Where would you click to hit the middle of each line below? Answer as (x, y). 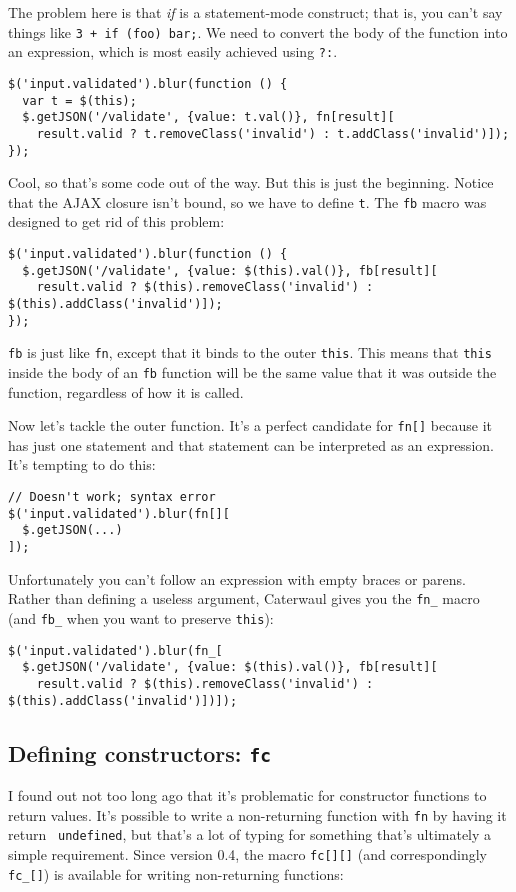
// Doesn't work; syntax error (112, 497)
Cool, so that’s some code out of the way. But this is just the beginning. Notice (251, 182)
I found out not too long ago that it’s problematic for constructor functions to (247, 795)
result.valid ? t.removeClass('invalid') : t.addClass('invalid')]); (273, 133)
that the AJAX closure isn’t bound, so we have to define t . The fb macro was (247, 201)
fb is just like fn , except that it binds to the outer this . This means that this (250, 352)
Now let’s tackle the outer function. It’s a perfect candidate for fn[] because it (250, 425)
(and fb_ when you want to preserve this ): (141, 617)
